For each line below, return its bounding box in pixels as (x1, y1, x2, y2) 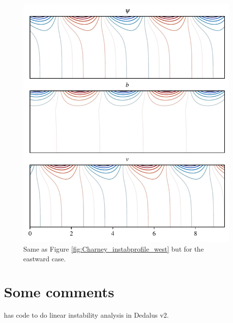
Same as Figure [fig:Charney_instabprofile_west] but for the (23, 243, 204, 254)
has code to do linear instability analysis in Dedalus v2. (4, 310, 169, 320)
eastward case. (23, 253, 66, 263)
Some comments (4, 282, 115, 302)
